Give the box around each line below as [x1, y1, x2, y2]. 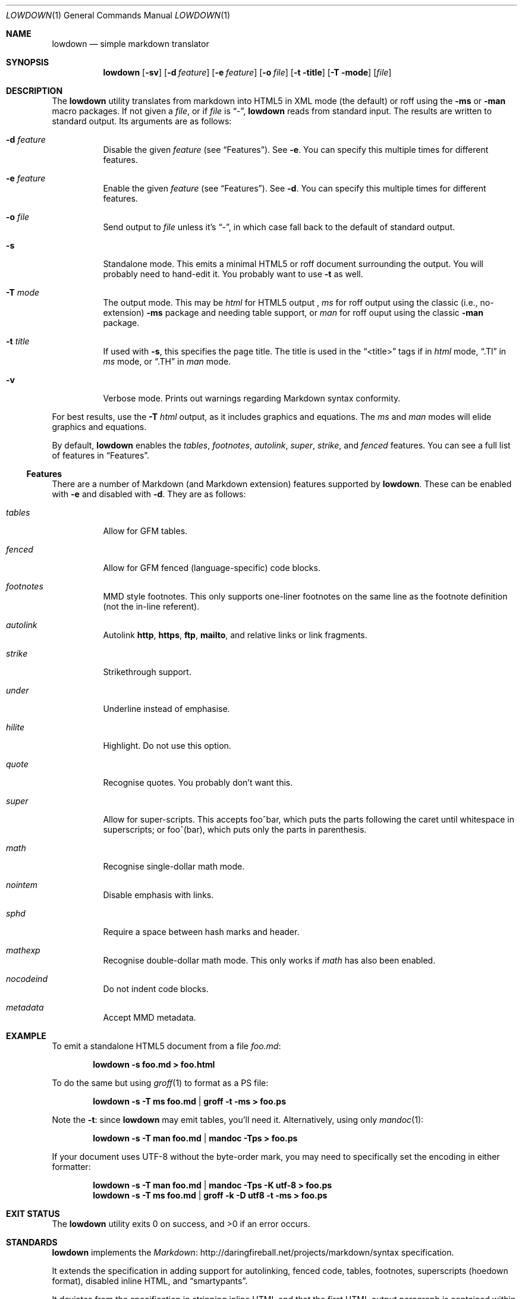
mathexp [6, 945, 40, 955]
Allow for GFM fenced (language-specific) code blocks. [103, 563, 320, 573]
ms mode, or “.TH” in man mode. [103, 356, 231, 366]
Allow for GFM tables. [103, 526, 188, 536]
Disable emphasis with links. [103, 890, 214, 900]
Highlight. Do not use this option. [103, 741, 231, 751]
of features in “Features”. [52, 450, 150, 460]
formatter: [52, 1162, 91, 1172]
